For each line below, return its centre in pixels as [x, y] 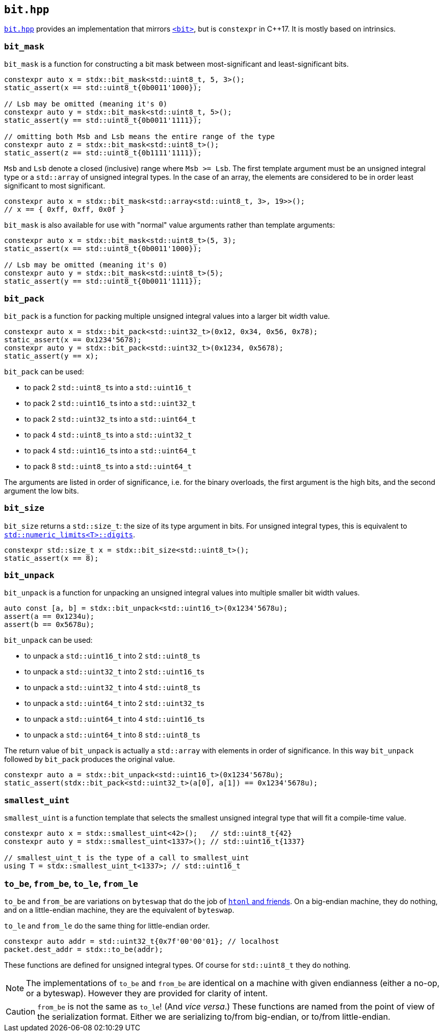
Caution [21, 1011]
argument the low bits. [42, 490]
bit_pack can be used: [44, 371]
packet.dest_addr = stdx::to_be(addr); [84, 949]
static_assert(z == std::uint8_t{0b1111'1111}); [103, 153]
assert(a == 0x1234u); [49, 617]
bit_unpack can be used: [48, 640]
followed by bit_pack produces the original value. [89, 759]
